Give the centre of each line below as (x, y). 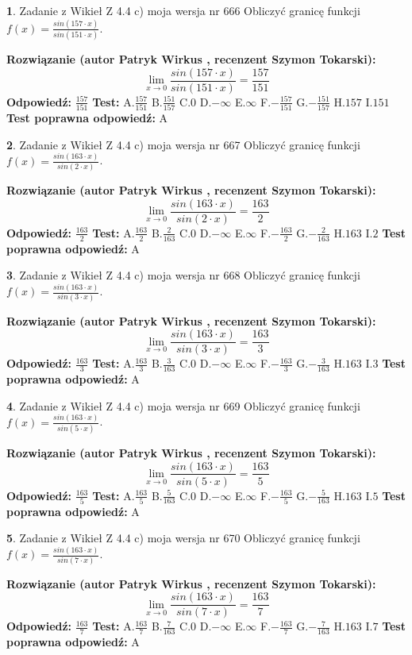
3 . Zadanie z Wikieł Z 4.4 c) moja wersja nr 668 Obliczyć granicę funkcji (183, 275)
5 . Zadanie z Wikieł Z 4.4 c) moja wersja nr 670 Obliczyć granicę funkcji (183, 538)
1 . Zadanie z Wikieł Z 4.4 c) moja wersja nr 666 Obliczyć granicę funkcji (183, 10)
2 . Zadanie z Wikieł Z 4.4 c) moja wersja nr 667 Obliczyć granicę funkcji (183, 144)
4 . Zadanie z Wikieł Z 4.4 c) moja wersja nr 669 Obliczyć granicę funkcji (183, 405)
